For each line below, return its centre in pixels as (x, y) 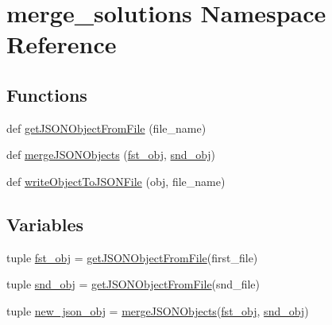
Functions (47, 94)
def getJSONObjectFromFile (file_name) (106, 128)
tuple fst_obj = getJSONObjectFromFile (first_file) (132, 257)
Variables (45, 224)
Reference (62, 44)
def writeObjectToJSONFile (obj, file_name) (116, 181)
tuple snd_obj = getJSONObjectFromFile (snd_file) (133, 284)
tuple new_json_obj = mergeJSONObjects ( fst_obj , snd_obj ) (158, 310)
